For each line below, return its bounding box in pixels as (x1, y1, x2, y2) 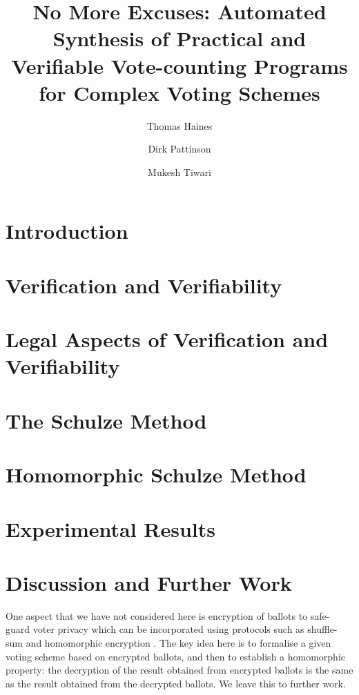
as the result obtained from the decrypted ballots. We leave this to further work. (6, 676, 346, 690)
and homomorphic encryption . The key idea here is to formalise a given (26, 636, 331, 650)
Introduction (6, 217, 128, 245)
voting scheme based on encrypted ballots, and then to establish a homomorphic (6, 649, 346, 663)
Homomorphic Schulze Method (6, 460, 307, 489)
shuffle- (307, 622, 338, 636)
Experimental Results (6, 514, 215, 542)
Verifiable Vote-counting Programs (11, 51, 348, 79)
